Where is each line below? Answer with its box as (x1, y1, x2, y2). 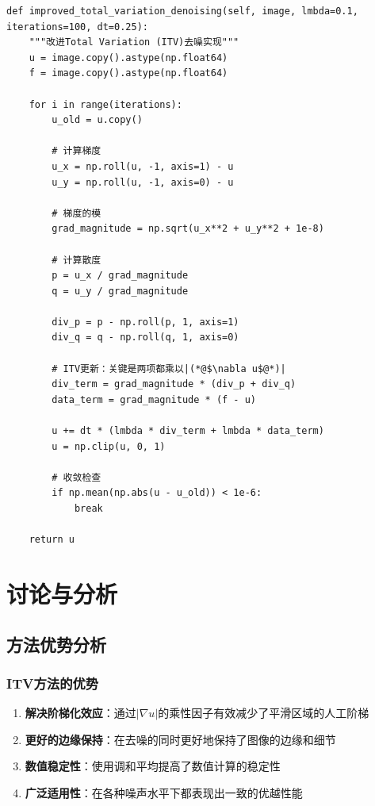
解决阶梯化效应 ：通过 (25, 704, 136, 721)
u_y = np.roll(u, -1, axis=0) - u (52, 176, 234, 188)
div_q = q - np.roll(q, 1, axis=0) (52, 332, 239, 344)
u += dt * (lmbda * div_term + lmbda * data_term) (52, 425, 324, 437)
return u (29, 534, 75, 546)
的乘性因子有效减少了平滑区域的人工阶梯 (158, 704, 369, 721)
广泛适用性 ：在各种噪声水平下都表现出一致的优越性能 (25, 784, 303, 800)
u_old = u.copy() (52, 114, 143, 126)
